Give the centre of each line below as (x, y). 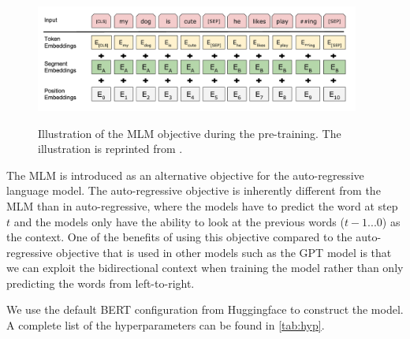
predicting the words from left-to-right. (101, 283)
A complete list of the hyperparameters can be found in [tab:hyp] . (166, 325)
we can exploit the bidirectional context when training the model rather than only (205, 268)
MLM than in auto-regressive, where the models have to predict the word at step (202, 205)
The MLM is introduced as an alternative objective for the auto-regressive (185, 175)
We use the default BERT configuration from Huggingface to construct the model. (205, 309)
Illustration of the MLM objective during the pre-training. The (190, 133)
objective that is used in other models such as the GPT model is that (224, 252)
